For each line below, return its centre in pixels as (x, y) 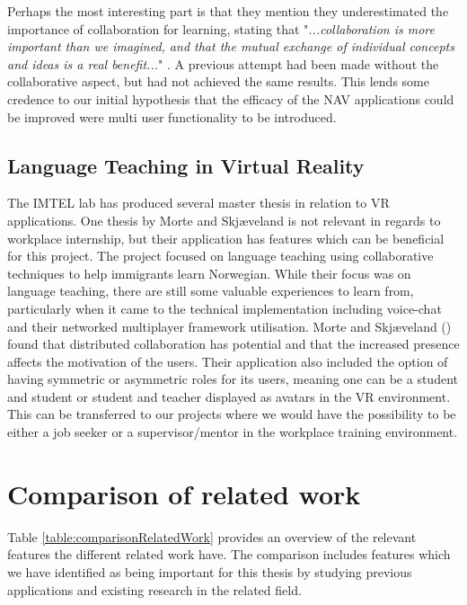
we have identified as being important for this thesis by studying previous (210, 571)
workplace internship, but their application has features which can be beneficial (226, 238)
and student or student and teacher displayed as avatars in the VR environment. (229, 396)
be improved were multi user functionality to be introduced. (172, 116)
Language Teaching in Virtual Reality (186, 165)
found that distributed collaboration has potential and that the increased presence (233, 344)
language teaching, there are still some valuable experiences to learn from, (211, 291)
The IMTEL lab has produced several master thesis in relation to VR (198, 203)
